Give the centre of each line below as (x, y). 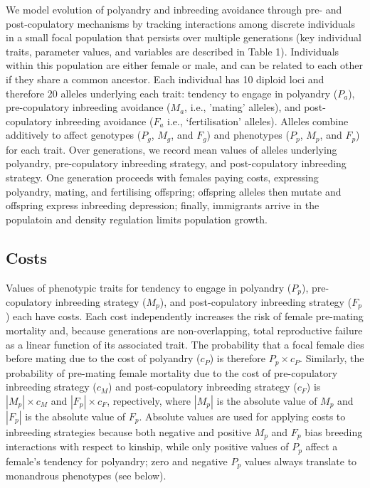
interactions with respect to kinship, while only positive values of (147, 446)
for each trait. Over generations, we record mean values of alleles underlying (171, 149)
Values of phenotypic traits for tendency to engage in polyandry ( (149, 287)
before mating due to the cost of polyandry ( (103, 358)
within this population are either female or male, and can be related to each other (184, 65)
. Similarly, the (332, 358)
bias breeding (334, 431)
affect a (322, 446)
